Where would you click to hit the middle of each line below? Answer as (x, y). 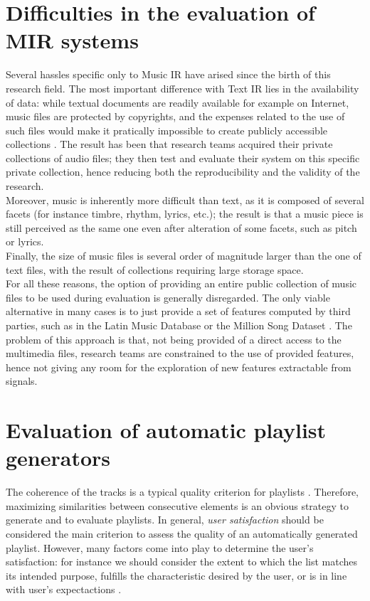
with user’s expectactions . (64, 589)
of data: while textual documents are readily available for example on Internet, (178, 102)
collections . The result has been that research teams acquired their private (169, 144)
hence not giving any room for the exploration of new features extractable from (179, 367)
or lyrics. (25, 241)
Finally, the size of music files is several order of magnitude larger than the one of (184, 256)
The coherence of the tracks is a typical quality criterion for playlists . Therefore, (183, 492)
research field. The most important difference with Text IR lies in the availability (183, 88)
